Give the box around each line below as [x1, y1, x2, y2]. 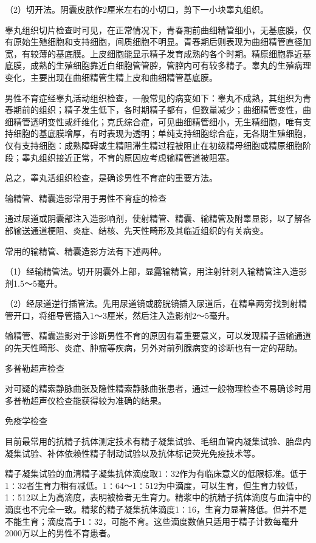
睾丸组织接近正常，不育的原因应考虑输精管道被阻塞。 [21, 151, 235, 163]
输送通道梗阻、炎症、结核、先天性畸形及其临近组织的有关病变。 [13, 224, 269, 236]
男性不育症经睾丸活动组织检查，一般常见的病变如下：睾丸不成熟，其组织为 [5, 91, 303, 104]
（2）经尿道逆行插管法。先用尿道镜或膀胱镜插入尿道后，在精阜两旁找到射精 [5, 297, 307, 310]
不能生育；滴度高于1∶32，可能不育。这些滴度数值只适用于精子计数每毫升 [5, 514, 298, 527]
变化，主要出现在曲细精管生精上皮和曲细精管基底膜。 [5, 70, 218, 83]
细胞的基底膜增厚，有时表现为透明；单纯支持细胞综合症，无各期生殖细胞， [13, 127, 311, 140]
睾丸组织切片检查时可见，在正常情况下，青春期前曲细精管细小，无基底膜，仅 [5, 23, 311, 36]
